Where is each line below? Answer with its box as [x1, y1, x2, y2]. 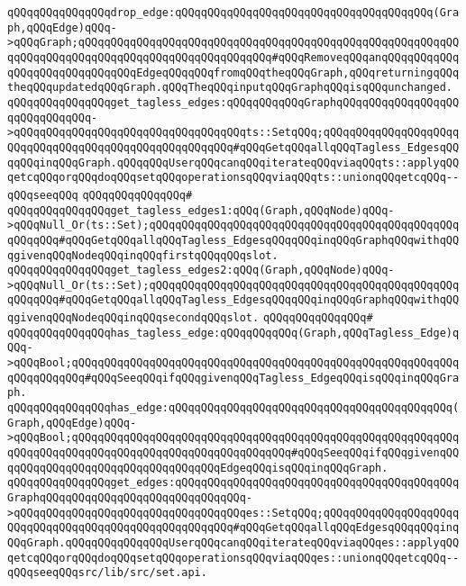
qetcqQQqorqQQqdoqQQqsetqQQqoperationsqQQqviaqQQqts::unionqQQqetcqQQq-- [7, 171, 460, 185]
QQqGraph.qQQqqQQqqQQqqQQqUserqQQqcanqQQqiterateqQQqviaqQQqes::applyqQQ [7, 536, 460, 549]
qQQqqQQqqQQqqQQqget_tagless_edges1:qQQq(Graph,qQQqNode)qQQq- [7, 203, 395, 217]
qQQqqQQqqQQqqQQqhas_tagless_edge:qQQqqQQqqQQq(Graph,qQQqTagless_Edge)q [7, 326, 460, 339]
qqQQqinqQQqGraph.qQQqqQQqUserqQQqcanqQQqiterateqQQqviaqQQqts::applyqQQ [7, 156, 460, 169]
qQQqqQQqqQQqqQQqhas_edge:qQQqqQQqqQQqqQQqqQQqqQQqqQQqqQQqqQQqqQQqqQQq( [7, 401, 460, 415]
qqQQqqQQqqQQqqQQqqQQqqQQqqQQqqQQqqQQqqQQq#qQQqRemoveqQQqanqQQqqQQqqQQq [7, 50, 460, 64]
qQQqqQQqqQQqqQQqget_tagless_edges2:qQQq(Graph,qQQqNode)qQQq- [7, 264, 395, 277]
